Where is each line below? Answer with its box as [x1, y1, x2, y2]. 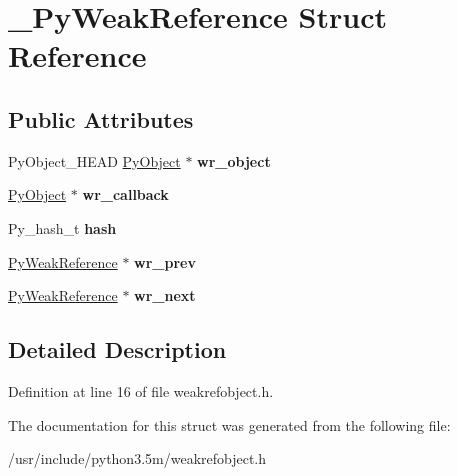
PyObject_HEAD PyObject [8, 150, 181, 171]
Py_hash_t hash [8, 217, 117, 238]
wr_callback [82, 184, 169, 205]
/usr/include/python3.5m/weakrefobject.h [8, 448, 267, 469]
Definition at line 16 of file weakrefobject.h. [8, 380, 274, 401]
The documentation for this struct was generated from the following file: [8, 414, 451, 435]
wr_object [197, 150, 271, 171]
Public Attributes [8, 103, 194, 134]
